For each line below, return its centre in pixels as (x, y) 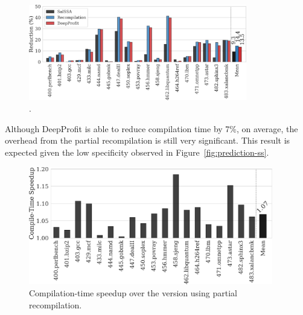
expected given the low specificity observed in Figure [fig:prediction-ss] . (137, 152)
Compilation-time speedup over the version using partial (133, 292)
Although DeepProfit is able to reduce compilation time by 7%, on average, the (151, 128)
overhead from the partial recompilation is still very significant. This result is (148, 140)
